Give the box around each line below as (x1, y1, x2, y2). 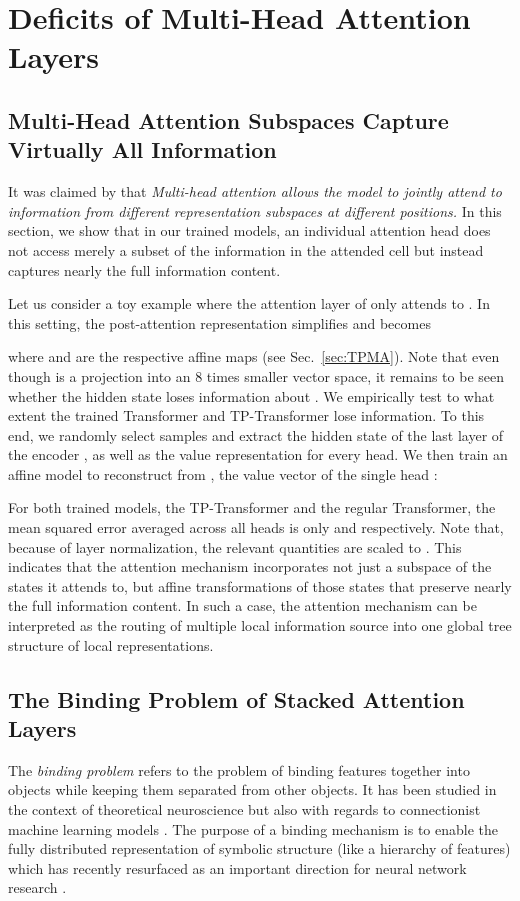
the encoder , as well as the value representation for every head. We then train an (8, 444, 508, 465)
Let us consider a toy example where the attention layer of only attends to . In (8, 293, 490, 314)
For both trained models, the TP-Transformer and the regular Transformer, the (8, 497, 496, 518)
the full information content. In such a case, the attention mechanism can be (8, 595, 477, 616)
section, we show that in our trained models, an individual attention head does (8, 220, 491, 241)
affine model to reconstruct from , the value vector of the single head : (8, 463, 438, 484)
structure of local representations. (8, 634, 214, 655)
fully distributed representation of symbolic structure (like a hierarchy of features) (8, 838, 511, 859)
